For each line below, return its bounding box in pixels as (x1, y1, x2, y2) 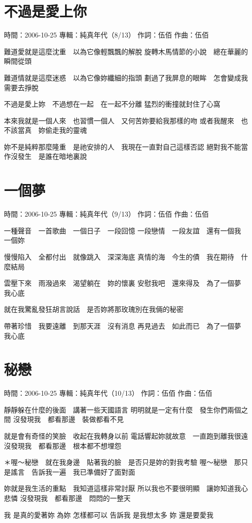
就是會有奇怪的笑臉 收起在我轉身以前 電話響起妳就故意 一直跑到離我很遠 (4, 431, 248, 441)
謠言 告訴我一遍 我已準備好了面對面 (10, 466, 135, 477)
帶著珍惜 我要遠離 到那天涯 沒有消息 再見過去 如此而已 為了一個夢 (4, 320, 241, 331)
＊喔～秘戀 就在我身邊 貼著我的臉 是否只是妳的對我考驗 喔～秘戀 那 (4, 457, 241, 467)
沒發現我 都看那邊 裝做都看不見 (13, 414, 124, 424)
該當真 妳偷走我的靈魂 (10, 125, 87, 135)
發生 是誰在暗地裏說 (17, 151, 87, 161)
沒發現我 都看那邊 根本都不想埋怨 (4, 440, 121, 450)
